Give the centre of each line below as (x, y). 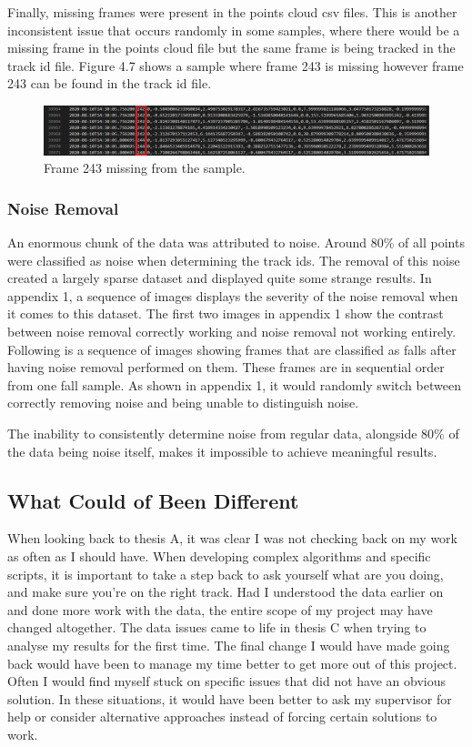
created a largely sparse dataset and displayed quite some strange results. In (220, 278)
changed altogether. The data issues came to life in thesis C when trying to (217, 627)
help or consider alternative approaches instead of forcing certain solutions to (222, 717)
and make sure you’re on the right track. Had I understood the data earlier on (226, 592)
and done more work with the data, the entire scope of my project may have (220, 609)
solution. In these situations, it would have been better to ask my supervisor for (230, 698)
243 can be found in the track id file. (110, 83)
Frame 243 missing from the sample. (145, 168)
